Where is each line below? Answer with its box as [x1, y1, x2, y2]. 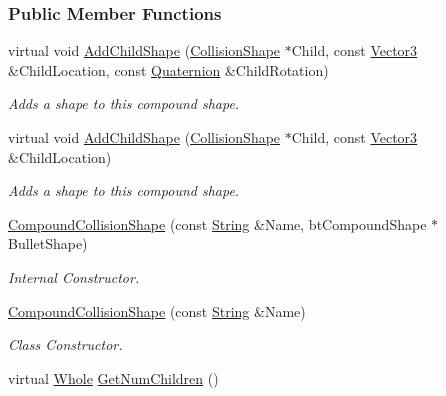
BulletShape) [8, 233, 88, 254]
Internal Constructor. [8, 266, 140, 287]
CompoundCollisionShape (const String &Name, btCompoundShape [8, 213, 427, 234]
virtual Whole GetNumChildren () [8, 367, 219, 388]
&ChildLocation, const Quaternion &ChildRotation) [8, 59, 329, 80]
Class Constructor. [8, 334, 123, 355]
